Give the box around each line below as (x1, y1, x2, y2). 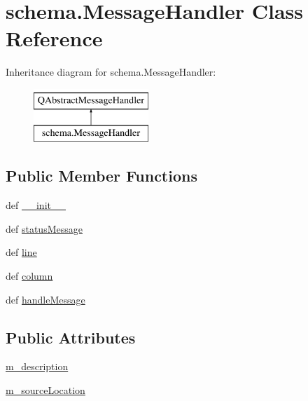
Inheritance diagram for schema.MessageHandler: (6, 64, 216, 79)
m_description (6, 359, 69, 374)
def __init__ (6, 198, 66, 212)
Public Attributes (6, 326, 136, 348)
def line (6, 245, 37, 259)
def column (6, 269, 53, 283)
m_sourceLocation (6, 383, 85, 397)
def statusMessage (6, 221, 83, 236)
